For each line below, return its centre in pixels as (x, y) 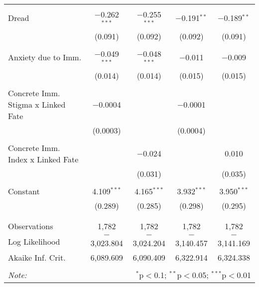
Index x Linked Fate (43, 159)
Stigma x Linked (37, 104)
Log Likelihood (34, 242)
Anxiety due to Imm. (45, 57)
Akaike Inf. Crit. (37, 257)
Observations (31, 226)
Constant (24, 191)
